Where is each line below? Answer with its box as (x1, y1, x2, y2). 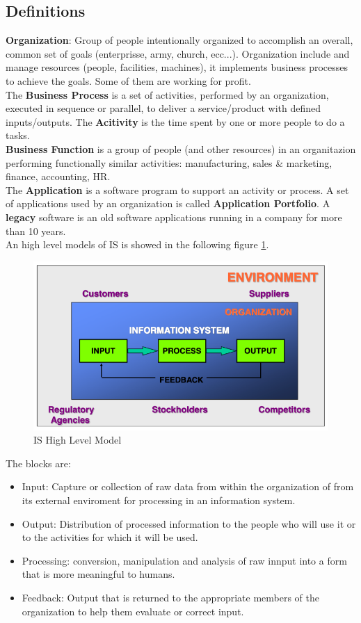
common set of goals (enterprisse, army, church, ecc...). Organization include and (6, 46, 350, 60)
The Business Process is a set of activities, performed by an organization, (6, 87, 329, 102)
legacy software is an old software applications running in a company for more (6, 209, 342, 224)
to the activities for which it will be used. (22, 530, 198, 544)
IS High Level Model (33, 432, 122, 447)
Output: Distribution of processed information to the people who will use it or (22, 516, 356, 531)
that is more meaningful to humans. (22, 567, 175, 581)
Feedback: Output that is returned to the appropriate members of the (22, 590, 319, 604)
